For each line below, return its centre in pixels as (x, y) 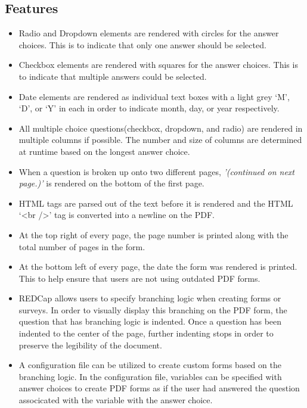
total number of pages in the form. (82, 246)
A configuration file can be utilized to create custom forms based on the (150, 365)
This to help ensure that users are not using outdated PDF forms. (139, 278)
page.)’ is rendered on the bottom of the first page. (111, 183)
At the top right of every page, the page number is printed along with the (153, 234)
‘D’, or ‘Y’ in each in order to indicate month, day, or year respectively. (149, 108)
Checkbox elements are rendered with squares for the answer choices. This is (158, 65)
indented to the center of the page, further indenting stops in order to (146, 333)
